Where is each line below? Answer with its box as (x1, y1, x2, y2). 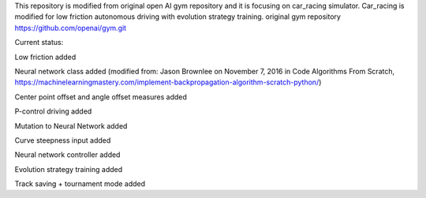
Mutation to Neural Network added (14, 121, 128, 130)
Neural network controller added (14, 150, 121, 159)
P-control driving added (14, 106, 92, 116)
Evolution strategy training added (14, 164, 123, 174)
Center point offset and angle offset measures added (14, 92, 187, 102)
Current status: (14, 38, 64, 47)
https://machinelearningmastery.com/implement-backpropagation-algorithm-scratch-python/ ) (14, 77, 322, 87)
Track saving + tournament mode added (14, 179, 146, 189)
